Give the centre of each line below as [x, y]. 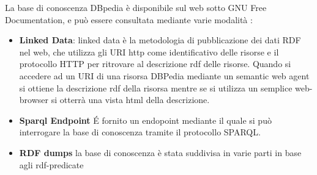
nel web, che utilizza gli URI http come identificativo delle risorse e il [149, 52]
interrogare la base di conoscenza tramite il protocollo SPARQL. [140, 132]
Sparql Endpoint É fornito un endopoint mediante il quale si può [145, 120]
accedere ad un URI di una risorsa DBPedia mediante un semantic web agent [164, 75]
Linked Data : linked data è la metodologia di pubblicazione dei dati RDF [160, 40]
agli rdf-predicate [51, 164]
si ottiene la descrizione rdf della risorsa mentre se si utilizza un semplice [156, 87]
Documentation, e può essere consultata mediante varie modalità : [129, 19]
